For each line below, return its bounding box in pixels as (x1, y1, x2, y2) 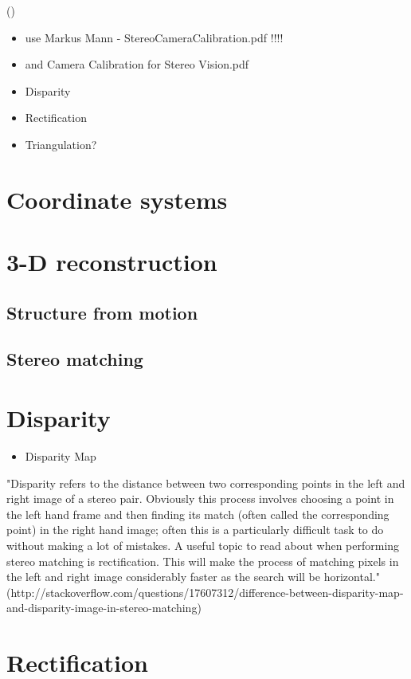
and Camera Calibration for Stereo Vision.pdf (25, 56, 249, 73)
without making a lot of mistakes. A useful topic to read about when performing (6, 536, 400, 553)
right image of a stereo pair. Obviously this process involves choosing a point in (6, 490, 394, 507)
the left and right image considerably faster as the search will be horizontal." (6, 568, 380, 585)
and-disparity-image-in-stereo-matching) (6, 599, 202, 616)
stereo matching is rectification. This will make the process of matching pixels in (6, 552, 399, 569)
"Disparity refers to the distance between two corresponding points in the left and (6, 474, 405, 491)
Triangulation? (25, 135, 97, 152)
